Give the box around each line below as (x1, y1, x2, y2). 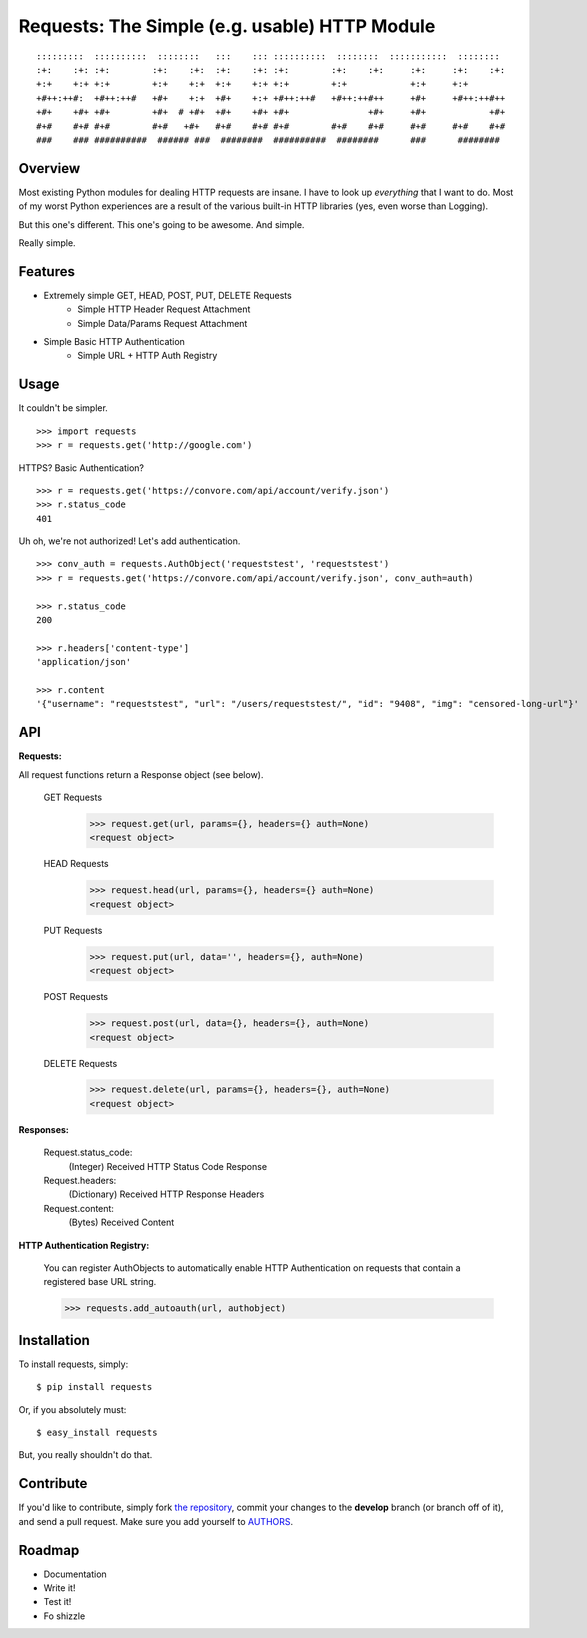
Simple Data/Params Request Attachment (77, 317, 248, 329)
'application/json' (36, 656, 132, 668)
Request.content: (43, 1202, 115, 1214)
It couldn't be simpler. (18, 402, 109, 414)
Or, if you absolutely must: (18, 1403, 127, 1415)
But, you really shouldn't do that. (18, 1449, 153, 1461)
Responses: (18, 1123, 70, 1135)
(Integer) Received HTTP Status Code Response (68, 1160, 268, 1172)
